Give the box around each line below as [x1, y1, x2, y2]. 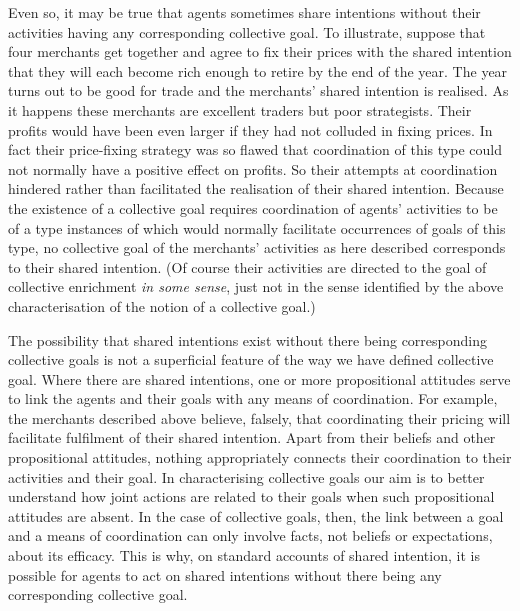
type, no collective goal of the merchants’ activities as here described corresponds [8, 237, 506, 258]
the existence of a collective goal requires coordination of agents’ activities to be [8, 197, 498, 218]
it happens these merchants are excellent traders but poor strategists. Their [8, 99, 472, 120]
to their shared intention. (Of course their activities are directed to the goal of [8, 256, 487, 277]
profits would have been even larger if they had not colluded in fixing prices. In [8, 119, 493, 140]
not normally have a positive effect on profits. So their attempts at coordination [8, 158, 498, 179]
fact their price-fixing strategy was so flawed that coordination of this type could [8, 139, 502, 160]
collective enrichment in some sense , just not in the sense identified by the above [8, 276, 504, 297]
